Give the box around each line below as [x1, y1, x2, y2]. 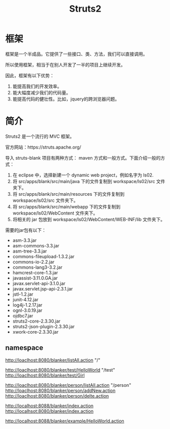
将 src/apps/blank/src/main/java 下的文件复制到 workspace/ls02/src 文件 [12, 178, 165, 184]
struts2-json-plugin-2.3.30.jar [12, 323, 75, 330]
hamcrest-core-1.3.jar [12, 269, 58, 275]
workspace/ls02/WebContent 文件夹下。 [12, 210, 98, 216]
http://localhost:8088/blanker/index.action [5, 403, 94, 409]
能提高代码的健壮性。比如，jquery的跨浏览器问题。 [12, 96, 120, 102]
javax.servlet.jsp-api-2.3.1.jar [12, 285, 73, 292]
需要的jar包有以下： [5, 227, 47, 233]
